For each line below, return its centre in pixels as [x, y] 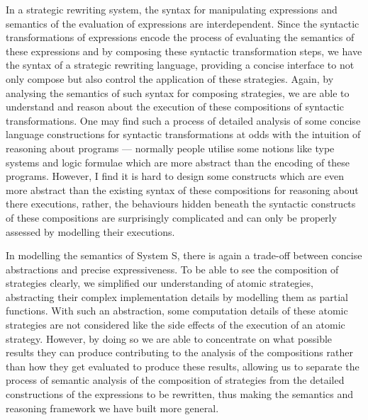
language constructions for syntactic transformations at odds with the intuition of [183, 134]
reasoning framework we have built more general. [112, 408]
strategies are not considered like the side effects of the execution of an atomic [175, 325]
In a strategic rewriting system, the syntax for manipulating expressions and [172, 9]
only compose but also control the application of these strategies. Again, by [170, 78]
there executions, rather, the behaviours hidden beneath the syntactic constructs [181, 204]
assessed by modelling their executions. [90, 231]
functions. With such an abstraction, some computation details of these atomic [177, 311]
